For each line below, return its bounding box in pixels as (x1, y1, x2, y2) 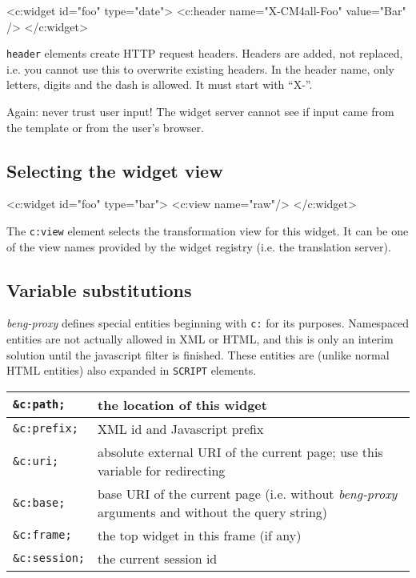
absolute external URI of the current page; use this (98, 442, 383, 461)
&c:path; (13, 398, 66, 411)
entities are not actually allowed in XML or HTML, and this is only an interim (6, 331, 394, 347)
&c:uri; (13, 454, 59, 468)
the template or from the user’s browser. (6, 118, 204, 135)
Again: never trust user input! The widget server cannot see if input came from (6, 103, 394, 120)
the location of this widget (98, 395, 267, 414)
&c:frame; (13, 528, 72, 542)
